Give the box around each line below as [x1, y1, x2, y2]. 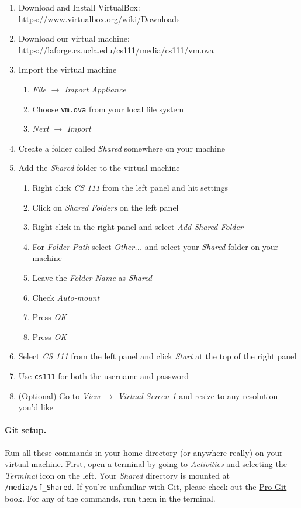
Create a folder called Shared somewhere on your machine [18, 142, 225, 154]
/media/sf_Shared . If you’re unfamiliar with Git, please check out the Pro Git [5, 480, 287, 493]
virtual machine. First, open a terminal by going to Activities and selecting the [5, 458, 287, 470]
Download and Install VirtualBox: [18, 1, 140, 13]
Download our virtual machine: [18, 32, 130, 44]
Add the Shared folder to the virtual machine [18, 162, 180, 174]
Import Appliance [64, 83, 126, 95]
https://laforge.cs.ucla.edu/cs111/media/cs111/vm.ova [18, 43, 214, 56]
